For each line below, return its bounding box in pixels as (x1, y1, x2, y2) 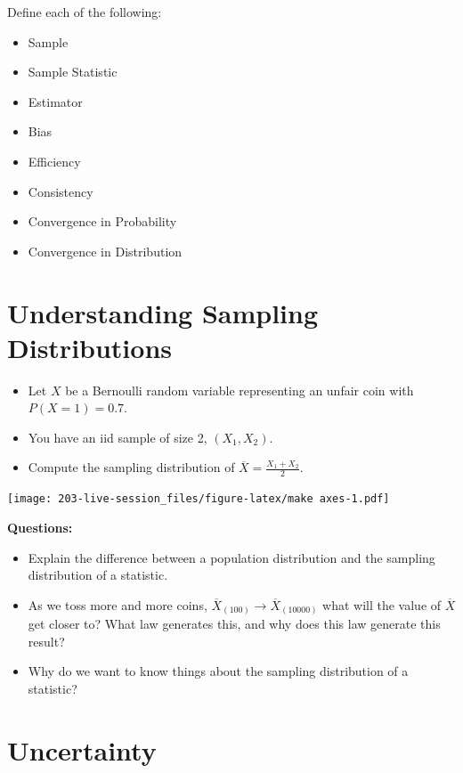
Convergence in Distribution (28, 241, 183, 260)
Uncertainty (7, 731, 157, 768)
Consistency (28, 182, 93, 200)
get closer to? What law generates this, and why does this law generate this (28, 614, 441, 633)
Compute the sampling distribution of (28, 458, 235, 476)
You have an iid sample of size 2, (28, 427, 207, 446)
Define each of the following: (7, 3, 162, 20)
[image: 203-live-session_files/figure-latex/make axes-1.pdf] (7, 492, 390, 506)
